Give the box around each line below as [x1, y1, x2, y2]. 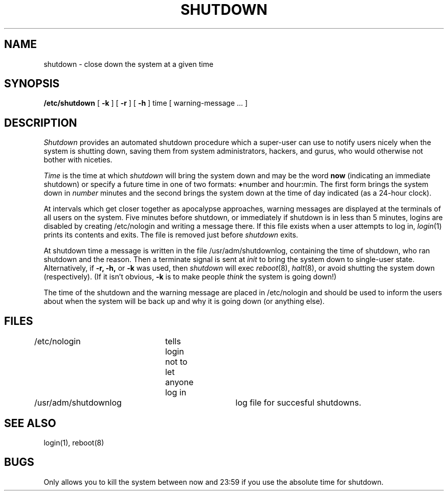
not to [165, 357, 188, 367]
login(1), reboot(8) [43, 438, 104, 447]
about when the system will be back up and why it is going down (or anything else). [43, 297, 325, 306]
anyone [165, 377, 194, 388]
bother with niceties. [43, 155, 113, 164]
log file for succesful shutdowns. [235, 397, 362, 408]
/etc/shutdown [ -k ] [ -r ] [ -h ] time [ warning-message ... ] [43, 99, 248, 108]
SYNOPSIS [4, 77, 60, 90]
